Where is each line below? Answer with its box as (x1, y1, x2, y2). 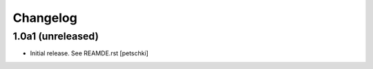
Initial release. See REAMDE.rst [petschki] (30, 49, 149, 57)
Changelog (12, 10, 77, 25)
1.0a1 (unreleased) (12, 30, 99, 42)
